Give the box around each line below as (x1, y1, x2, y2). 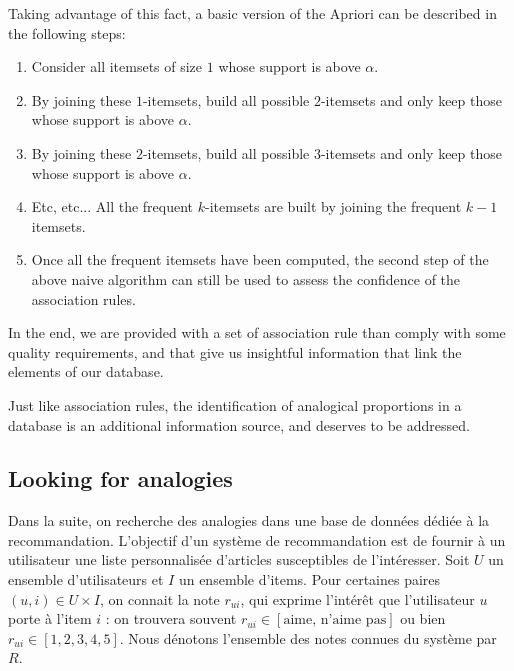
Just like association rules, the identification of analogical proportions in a (8, 394, 462, 415)
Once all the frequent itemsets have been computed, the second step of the (31, 249, 489, 270)
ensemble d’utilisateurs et (8, 569, 164, 590)
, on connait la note (99, 588, 220, 609)
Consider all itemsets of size (31, 56, 203, 77)
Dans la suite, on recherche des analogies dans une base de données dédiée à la (8, 510, 490, 531)
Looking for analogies (8, 463, 233, 494)
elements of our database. (8, 361, 164, 382)
